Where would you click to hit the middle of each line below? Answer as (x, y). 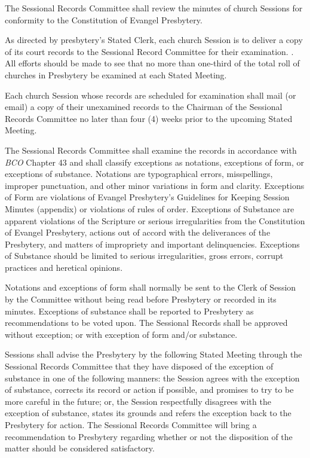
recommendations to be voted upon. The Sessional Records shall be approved (146, 323)
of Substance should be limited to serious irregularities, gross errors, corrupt (144, 256)
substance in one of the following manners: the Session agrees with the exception (152, 378)
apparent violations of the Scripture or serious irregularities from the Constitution (155, 220)
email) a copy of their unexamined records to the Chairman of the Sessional (144, 107)
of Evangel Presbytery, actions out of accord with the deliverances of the (138, 232)
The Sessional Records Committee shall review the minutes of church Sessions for (154, 8)
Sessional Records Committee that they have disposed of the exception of (139, 366)
